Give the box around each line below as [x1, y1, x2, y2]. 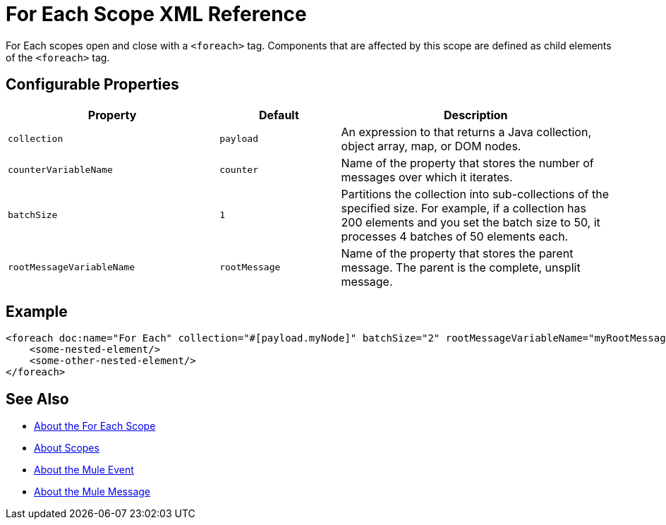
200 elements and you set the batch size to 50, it [341, 215, 600, 229]
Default [258, 107, 299, 122]
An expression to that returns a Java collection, [341, 124, 591, 139]
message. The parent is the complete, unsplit [341, 260, 581, 274]
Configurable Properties [6, 76, 179, 94]
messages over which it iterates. [341, 169, 513, 184]
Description [444, 107, 508, 122]
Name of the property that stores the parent [341, 246, 574, 260]
